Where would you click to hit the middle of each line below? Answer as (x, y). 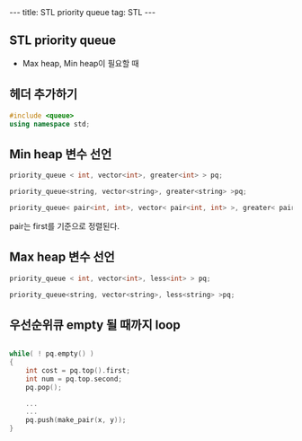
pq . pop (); (44, 387)
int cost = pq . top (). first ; (78, 370)
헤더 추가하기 (44, 95)
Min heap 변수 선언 (61, 154)
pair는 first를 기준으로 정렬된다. (64, 225)
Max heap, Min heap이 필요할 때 (80, 63)
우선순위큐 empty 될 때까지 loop (95, 325)
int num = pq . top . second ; (74, 379)
